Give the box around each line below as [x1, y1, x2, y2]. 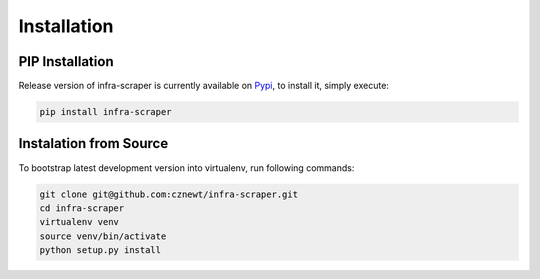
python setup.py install [39, 245, 162, 256]
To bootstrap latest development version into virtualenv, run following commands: [18, 161, 355, 174]
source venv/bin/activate [39, 230, 167, 242]
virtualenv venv [39, 216, 120, 228]
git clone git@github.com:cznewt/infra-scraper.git [39, 188, 299, 200]
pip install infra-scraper [39, 106, 172, 118]
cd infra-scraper [39, 202, 125, 214]
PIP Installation [18, 53, 114, 70]
